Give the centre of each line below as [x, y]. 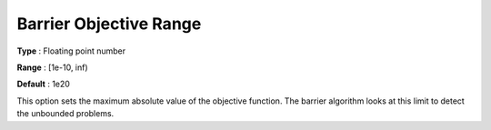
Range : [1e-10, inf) [52, 67]
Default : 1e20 [43, 84]
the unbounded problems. [65, 114]
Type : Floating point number [71, 51]
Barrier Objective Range [109, 24]
